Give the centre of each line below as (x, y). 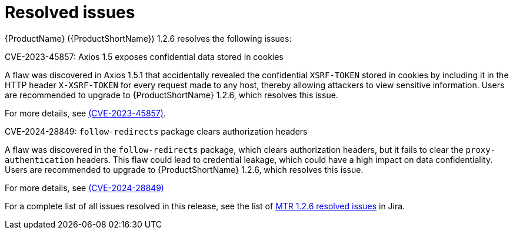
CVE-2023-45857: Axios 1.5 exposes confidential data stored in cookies (144, 56)
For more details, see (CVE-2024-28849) (84, 188)
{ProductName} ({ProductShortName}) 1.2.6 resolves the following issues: (148, 38)
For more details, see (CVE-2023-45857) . (85, 113)
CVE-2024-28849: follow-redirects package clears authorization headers (156, 131)
